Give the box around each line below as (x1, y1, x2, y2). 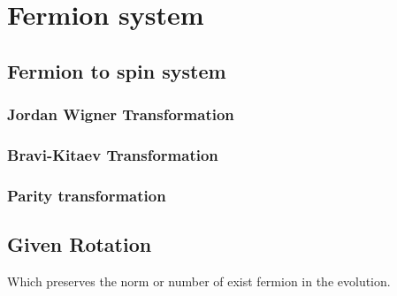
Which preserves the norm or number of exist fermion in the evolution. (7, 271, 391, 290)
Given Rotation (7, 231, 152, 258)
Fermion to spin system (7, 57, 226, 84)
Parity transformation (7, 184, 166, 206)
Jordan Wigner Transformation (7, 103, 234, 125)
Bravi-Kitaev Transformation (7, 143, 218, 165)
